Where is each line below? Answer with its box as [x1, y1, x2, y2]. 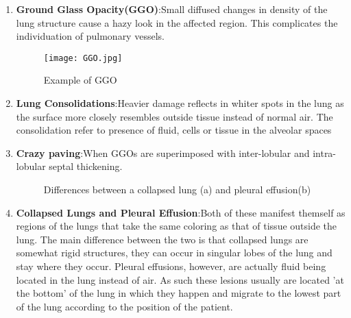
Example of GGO [43, 73, 117, 87]
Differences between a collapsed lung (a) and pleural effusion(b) [43, 182, 311, 196]
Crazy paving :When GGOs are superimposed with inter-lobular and [16, 145, 310, 160]
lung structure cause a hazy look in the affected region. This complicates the [16, 15, 338, 29]
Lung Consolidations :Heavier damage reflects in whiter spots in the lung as [16, 96, 344, 110]
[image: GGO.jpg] [43, 53, 123, 63]
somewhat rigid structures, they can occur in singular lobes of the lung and [16, 245, 332, 260]
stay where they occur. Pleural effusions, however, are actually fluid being [16, 258, 326, 273]
